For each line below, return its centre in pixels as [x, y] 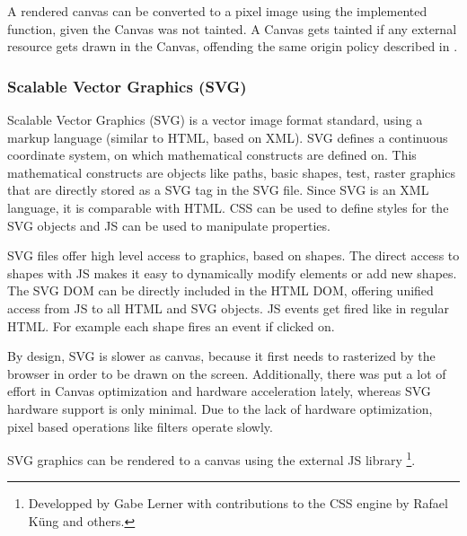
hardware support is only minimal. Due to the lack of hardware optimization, [220, 408]
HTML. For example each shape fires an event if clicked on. [171, 325]
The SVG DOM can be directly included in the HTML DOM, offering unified [220, 290]
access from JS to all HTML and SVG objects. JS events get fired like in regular [228, 308]
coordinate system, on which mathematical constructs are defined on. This [212, 155]
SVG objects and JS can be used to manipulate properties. [169, 225]
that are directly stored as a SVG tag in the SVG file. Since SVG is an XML [218, 190]
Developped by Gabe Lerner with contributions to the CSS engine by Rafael [238, 503]
